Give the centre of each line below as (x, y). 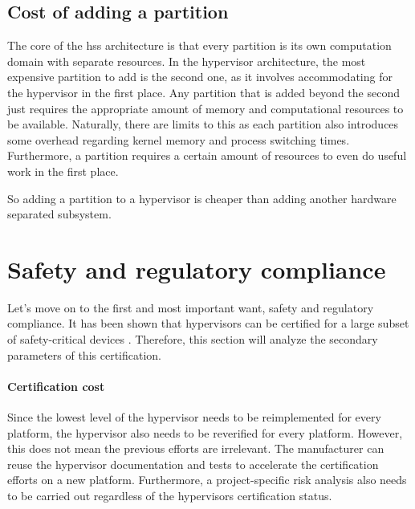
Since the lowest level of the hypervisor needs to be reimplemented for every (194, 417)
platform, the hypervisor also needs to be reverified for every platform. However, (205, 432)
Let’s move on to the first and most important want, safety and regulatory (191, 307)
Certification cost (56, 386)
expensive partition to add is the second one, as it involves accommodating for (200, 77)
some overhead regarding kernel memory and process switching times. (179, 139)
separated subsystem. (59, 214)
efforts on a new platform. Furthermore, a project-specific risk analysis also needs (207, 480)
